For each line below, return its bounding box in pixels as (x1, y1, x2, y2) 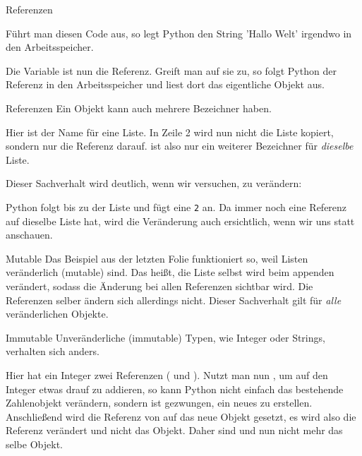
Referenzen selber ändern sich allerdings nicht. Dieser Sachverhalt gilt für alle (6, 292, 342, 307)
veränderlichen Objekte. (6, 306, 109, 321)
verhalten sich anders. (6, 344, 99, 359)
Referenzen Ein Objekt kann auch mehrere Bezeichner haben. (6, 100, 272, 115)
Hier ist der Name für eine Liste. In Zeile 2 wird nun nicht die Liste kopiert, (6, 124, 334, 139)
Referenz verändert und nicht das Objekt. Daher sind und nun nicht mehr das (6, 423, 343, 438)
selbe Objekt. (6, 436, 63, 451)
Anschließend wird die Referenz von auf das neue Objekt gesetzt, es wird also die (6, 409, 356, 424)
